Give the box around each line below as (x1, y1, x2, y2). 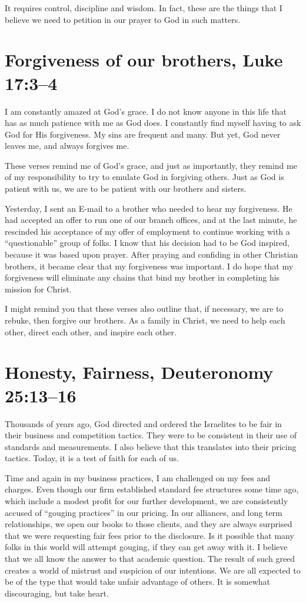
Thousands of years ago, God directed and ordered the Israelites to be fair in (5, 417, 282, 429)
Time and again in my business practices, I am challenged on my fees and (5, 471, 271, 484)
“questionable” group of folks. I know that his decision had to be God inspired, (5, 236, 290, 249)
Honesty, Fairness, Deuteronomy (5, 360, 274, 384)
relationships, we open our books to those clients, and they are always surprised (5, 518, 292, 530)
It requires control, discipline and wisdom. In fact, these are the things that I (5, 2, 282, 14)
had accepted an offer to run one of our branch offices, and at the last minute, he (5, 214, 297, 226)
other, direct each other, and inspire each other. (5, 325, 177, 338)
